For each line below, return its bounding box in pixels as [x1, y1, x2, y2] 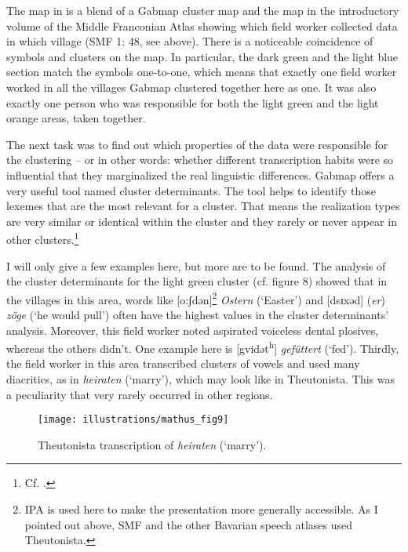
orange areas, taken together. [6, 110, 146, 126]
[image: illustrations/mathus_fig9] [38, 414, 229, 426]
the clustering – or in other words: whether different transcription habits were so [6, 151, 394, 168]
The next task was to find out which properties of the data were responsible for [6, 136, 388, 152]
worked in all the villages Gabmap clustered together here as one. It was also [6, 78, 377, 95]
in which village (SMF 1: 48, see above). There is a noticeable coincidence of [6, 33, 373, 49]
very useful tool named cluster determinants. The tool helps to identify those [6, 182, 377, 198]
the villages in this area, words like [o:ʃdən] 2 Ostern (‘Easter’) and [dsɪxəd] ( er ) [6, 289, 385, 307]
